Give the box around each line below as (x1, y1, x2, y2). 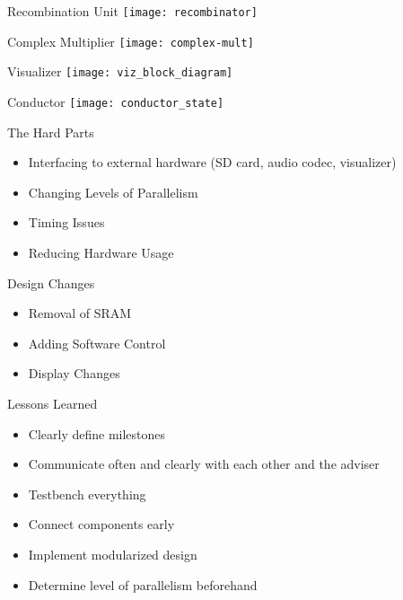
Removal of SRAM (28, 304, 132, 322)
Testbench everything (28, 484, 146, 503)
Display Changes (28, 364, 120, 383)
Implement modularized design (28, 544, 197, 563)
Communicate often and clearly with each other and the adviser (28, 454, 380, 473)
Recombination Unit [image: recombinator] (7, 2, 258, 20)
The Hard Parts (7, 122, 94, 141)
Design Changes (7, 273, 95, 292)
